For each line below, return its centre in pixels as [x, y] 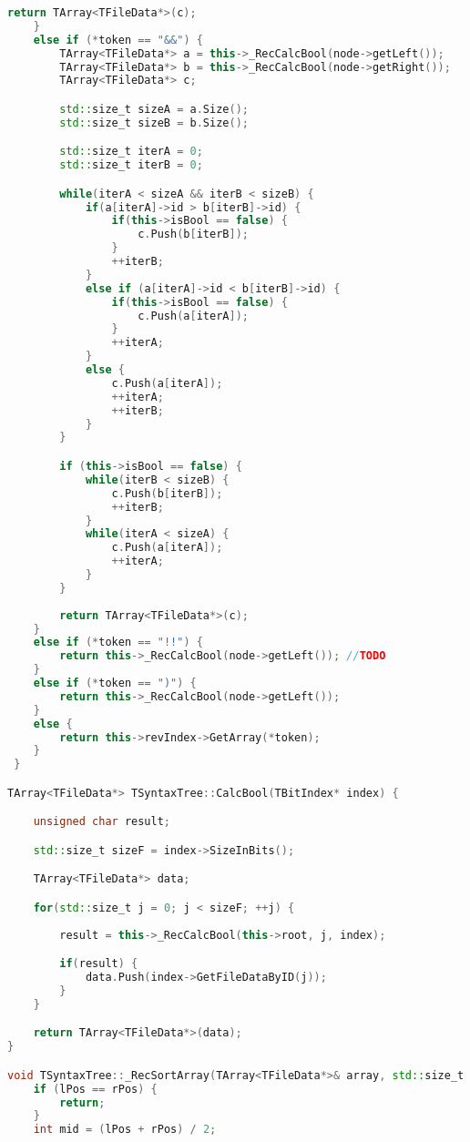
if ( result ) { [99, 964]
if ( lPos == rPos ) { [95, 1089]
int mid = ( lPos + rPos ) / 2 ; [125, 1130]
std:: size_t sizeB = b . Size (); [154, 122]
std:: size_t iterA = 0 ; [131, 152]
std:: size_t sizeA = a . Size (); [154, 109]
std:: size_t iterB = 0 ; [131, 165]
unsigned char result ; [102, 822]
